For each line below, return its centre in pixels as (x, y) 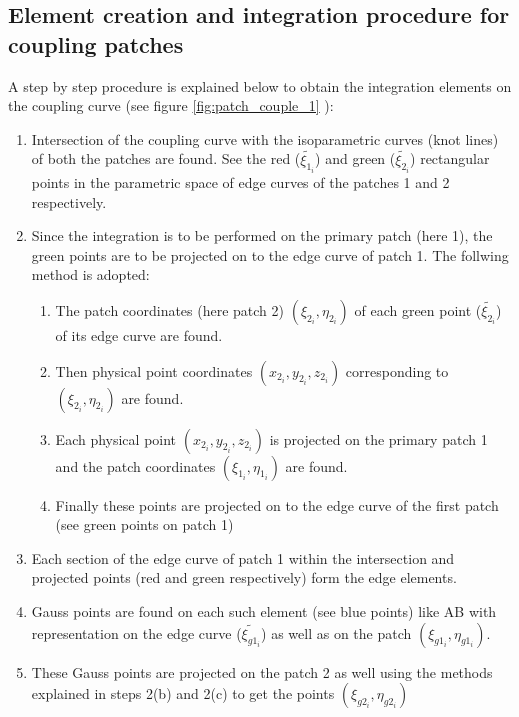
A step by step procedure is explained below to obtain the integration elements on (260, 85)
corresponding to (397, 370)
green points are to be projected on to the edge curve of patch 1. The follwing (270, 254)
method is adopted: (90, 274)
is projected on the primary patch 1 (378, 438)
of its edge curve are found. (139, 335)
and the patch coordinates (135, 465)
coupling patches (96, 43)
